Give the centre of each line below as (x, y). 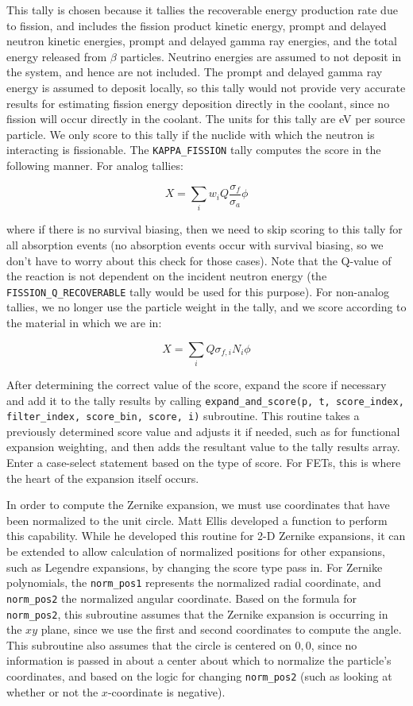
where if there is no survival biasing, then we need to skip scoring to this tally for (205, 229)
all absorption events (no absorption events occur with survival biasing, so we (195, 244)
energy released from (57, 56)
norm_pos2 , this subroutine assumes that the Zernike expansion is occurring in (197, 613)
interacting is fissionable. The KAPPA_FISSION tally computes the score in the (194, 150)
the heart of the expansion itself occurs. (103, 478)
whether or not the (52, 691)
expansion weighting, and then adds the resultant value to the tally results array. (203, 447)
